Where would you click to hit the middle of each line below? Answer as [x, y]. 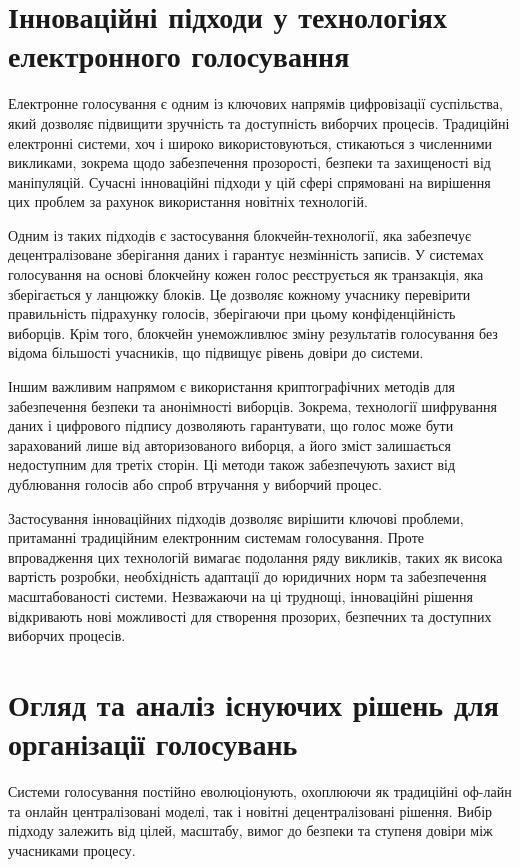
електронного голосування [179, 55]
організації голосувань [153, 743]
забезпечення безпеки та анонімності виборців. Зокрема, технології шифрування [252, 405]
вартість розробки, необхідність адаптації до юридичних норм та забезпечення [247, 576]
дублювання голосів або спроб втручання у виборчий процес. [195, 484]
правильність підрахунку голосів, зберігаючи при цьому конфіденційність [232, 313]
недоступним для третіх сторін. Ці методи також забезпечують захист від [232, 464]
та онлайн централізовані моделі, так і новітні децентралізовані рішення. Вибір [250, 810]
